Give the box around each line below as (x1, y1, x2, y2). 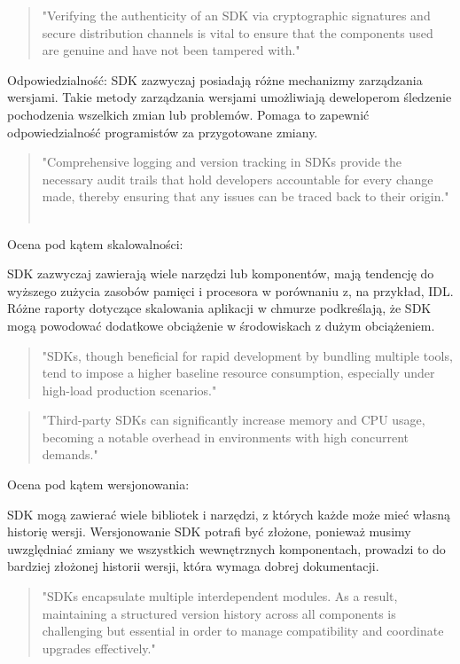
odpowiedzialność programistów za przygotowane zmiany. (7, 122, 318, 141)
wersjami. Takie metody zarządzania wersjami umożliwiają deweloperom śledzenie (7, 88, 452, 106)
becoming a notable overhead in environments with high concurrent (42, 427, 409, 446)
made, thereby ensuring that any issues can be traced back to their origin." (42, 187, 449, 206)
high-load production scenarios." (42, 380, 217, 399)
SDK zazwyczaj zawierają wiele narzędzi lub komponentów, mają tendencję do (7, 264, 434, 283)
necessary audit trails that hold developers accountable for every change (42, 169, 433, 188)
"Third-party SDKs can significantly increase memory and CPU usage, (42, 410, 425, 429)
